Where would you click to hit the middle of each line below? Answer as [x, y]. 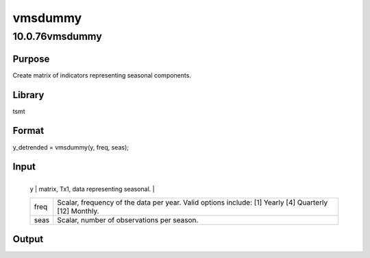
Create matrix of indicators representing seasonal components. [102, 75]
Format [28, 131]
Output [28, 239]
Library [28, 95]
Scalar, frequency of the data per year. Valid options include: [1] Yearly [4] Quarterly [193, 202]
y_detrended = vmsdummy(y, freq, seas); [71, 147]
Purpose [31, 59]
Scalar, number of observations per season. [128, 220]
